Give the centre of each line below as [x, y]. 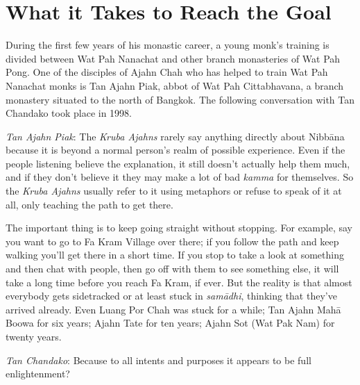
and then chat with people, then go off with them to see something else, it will [172, 269]
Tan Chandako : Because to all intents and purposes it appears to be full [158, 360]
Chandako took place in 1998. [69, 113]
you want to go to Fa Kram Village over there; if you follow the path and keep [172, 241]
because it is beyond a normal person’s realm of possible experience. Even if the [175, 150]
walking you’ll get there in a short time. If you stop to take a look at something [175, 255]
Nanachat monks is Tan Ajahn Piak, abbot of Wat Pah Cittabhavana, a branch [175, 85]
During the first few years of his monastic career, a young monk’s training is [168, 45]
